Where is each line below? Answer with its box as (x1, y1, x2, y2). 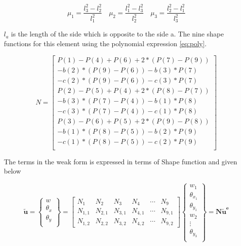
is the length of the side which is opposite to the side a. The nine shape (11, 29, 224, 39)
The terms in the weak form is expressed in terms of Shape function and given (4, 156, 238, 166)
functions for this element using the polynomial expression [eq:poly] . (4, 38, 207, 48)
